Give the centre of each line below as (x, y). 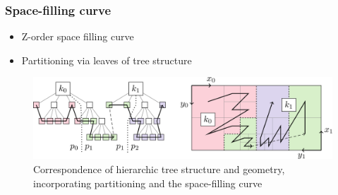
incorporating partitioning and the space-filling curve (148, 183)
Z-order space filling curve (78, 36)
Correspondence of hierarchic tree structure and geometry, (159, 169)
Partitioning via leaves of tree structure (107, 60)
